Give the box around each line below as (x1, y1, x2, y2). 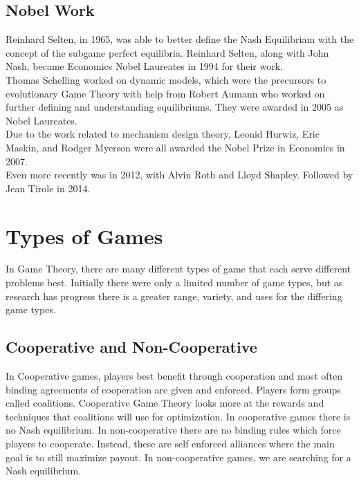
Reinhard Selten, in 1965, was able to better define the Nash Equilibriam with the (6, 32, 354, 46)
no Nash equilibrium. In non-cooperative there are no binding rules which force (6, 423, 341, 437)
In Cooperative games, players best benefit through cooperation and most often (6, 369, 342, 383)
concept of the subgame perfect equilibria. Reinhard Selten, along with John (6, 45, 329, 59)
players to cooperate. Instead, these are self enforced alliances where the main (6, 436, 335, 450)
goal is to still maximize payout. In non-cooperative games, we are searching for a (6, 449, 351, 464)
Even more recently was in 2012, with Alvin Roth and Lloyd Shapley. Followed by (6, 167, 353, 182)
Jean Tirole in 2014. (6, 180, 91, 195)
